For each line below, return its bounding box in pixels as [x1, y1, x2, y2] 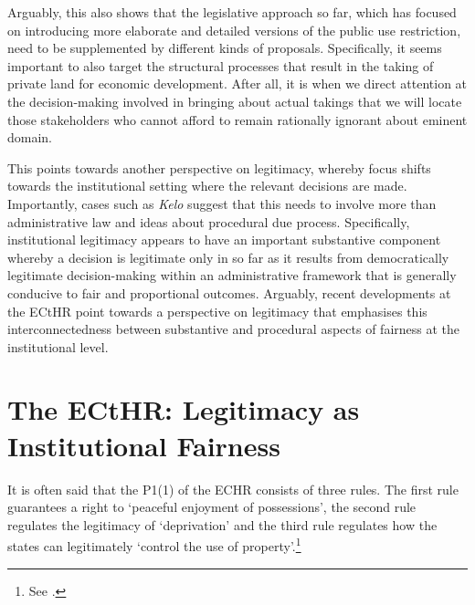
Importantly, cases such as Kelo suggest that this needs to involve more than [7, 193, 437, 213]
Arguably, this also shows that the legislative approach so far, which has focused [7, 3, 457, 21]
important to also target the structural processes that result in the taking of [7, 56, 434, 75]
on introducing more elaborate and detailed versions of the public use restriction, [7, 20, 461, 39]
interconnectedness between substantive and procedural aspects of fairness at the [7, 319, 460, 339]
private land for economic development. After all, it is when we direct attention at [7, 74, 468, 93]
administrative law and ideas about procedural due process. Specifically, [7, 212, 410, 231]
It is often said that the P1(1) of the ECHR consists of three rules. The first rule [7, 479, 459, 498]
